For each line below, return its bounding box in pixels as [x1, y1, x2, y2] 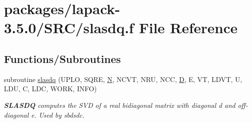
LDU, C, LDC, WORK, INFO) [4, 83, 97, 94]
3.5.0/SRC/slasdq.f [4, 18, 134, 38]
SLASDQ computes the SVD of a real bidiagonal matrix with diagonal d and [4, 100, 235, 110]
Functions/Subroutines [4, 51, 121, 66]
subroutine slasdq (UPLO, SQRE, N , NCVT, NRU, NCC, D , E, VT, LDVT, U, [4, 74, 242, 84]
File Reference [139, 18, 238, 38]
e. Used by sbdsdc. [31, 109, 85, 120]
